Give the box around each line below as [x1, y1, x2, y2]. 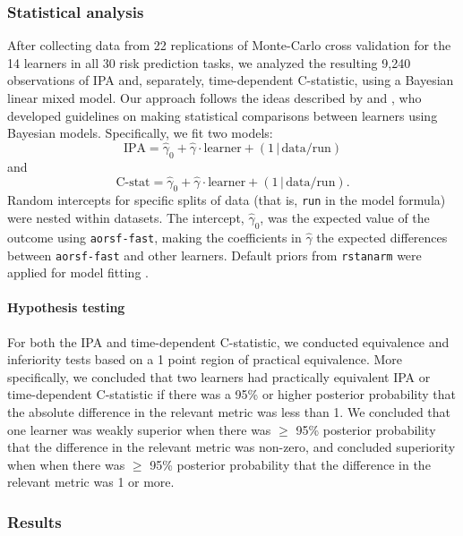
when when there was [7, 455, 125, 473]
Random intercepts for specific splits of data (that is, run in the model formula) [7, 191, 446, 209]
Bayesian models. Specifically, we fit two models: [7, 123, 273, 142]
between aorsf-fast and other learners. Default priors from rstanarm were [7, 245, 422, 264]
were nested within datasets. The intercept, [7, 208, 244, 227]
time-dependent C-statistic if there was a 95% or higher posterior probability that [7, 385, 457, 404]
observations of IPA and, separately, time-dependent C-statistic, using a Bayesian [7, 71, 454, 89]
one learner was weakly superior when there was [7, 420, 271, 438]
